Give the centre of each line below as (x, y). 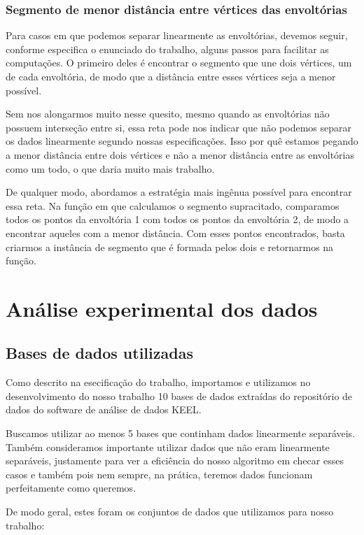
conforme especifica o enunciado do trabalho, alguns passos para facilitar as (167, 49)
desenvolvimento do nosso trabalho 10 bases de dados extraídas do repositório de (179, 395)
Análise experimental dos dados (162, 308)
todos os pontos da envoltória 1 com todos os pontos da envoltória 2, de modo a (177, 219)
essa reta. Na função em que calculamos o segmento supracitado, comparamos (173, 205)
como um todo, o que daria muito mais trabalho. (110, 168)
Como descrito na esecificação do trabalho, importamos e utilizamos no (158, 382)
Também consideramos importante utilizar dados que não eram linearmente (168, 447)
